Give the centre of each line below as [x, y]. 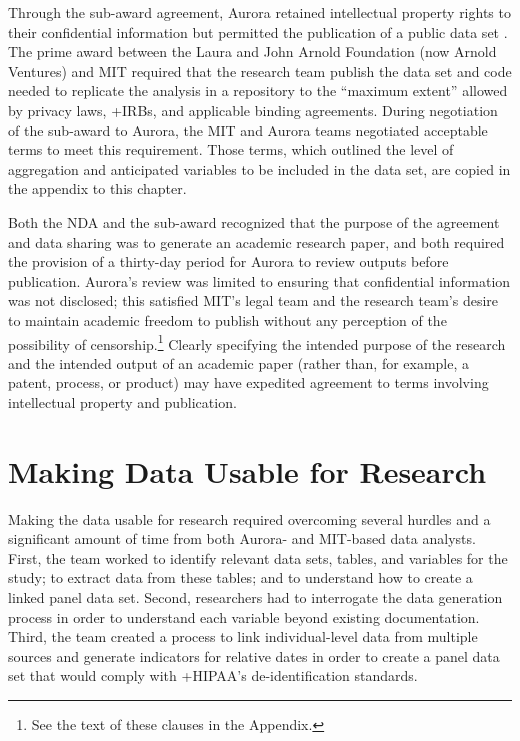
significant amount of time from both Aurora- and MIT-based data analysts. [242, 538]
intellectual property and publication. [122, 401]
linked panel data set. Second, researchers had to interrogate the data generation [255, 597]
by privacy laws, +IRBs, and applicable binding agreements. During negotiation [253, 109]
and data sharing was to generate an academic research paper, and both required [256, 241]
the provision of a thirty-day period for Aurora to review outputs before [228, 261]
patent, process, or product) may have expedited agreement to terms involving [248, 382]
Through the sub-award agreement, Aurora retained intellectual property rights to [259, 12]
